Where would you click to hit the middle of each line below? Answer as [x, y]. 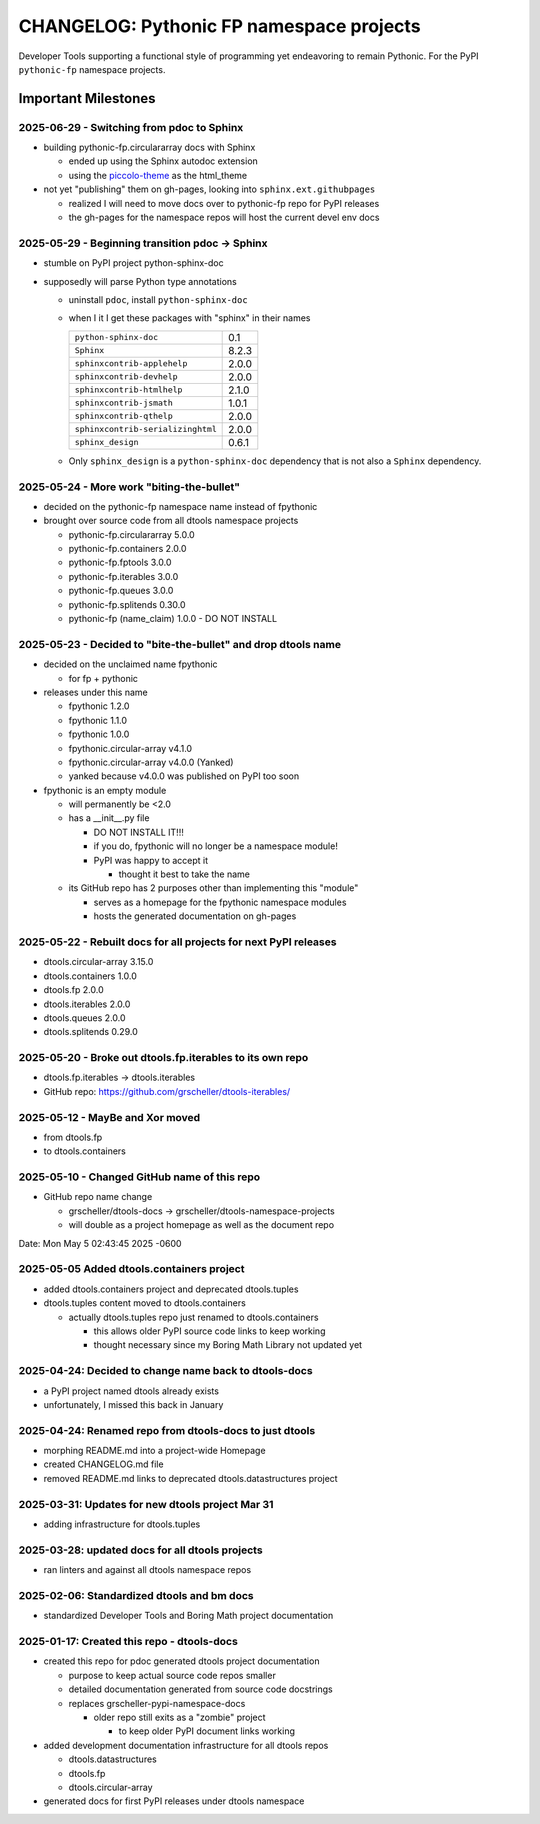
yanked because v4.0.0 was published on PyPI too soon [184, 776]
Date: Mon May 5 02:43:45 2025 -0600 [100, 1243]
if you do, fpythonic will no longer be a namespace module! [216, 846]
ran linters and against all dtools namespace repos [147, 1570]
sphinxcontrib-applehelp [131, 363]
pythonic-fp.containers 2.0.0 [127, 549]
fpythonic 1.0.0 [99, 734]
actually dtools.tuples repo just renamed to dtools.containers [193, 1317]
